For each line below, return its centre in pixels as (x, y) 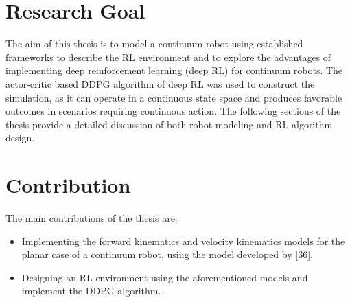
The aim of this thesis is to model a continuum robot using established (154, 44)
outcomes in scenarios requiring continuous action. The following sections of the (173, 111)
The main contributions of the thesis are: (92, 218)
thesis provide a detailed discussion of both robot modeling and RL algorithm (169, 124)
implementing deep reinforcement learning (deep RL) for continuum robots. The (174, 70)
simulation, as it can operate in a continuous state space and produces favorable (174, 97)
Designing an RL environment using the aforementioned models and (165, 277)
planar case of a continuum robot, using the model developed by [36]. (167, 254)
